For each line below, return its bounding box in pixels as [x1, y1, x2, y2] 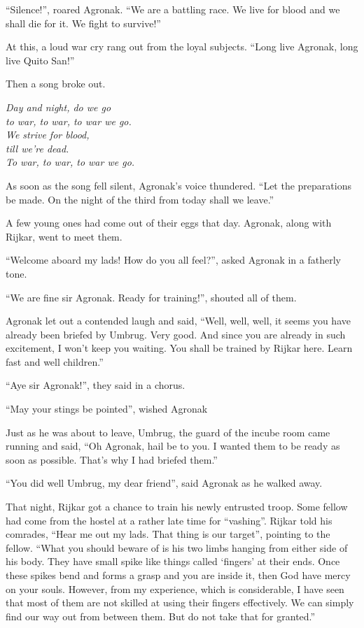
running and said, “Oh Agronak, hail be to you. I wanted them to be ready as [6, 438, 340, 453]
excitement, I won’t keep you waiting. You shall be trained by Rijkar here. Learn [6, 341, 353, 355]
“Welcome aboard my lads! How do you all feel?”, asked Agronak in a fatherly [6, 252, 341, 267]
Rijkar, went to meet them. [6, 229, 122, 243]
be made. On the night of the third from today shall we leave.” [6, 192, 274, 206]
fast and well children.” [6, 354, 104, 369]
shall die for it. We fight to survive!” [6, 15, 161, 30]
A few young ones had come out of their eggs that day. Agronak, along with [6, 215, 332, 230]
